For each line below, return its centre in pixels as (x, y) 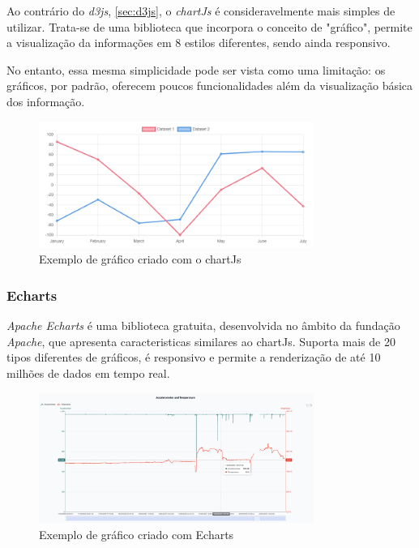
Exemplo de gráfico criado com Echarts (137, 535)
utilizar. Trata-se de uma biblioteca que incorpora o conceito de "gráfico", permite (209, 26)
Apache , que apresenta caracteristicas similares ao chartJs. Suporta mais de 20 (201, 341)
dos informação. (46, 101)
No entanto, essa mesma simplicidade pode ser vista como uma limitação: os (196, 69)
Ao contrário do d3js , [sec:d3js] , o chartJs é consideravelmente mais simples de (201, 11)
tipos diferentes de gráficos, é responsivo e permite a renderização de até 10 (194, 357)
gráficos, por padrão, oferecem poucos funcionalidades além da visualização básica (210, 86)
